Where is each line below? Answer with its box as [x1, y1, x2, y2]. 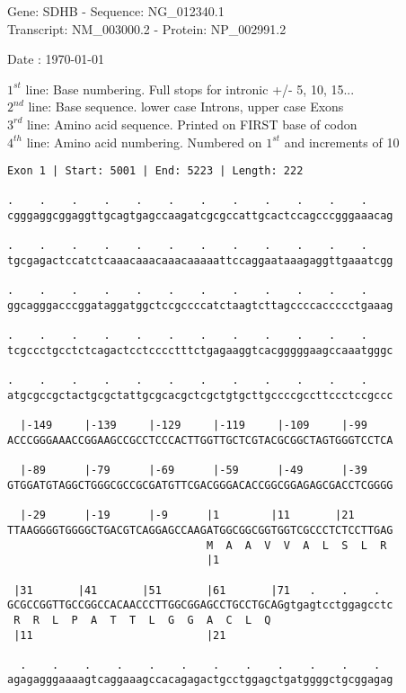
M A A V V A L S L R [206, 538, 387, 552]
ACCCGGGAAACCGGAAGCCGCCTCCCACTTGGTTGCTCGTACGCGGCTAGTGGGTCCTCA [7, 433, 393, 447]
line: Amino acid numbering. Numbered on [26, 132, 262, 151]
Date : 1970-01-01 [7, 49, 104, 68]
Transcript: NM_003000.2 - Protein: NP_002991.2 [7, 19, 287, 38]
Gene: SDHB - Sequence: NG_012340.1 [7, 2, 225, 20]
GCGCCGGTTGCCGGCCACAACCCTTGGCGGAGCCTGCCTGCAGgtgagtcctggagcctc [7, 599, 393, 612]
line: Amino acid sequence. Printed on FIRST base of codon [26, 114, 357, 133]
